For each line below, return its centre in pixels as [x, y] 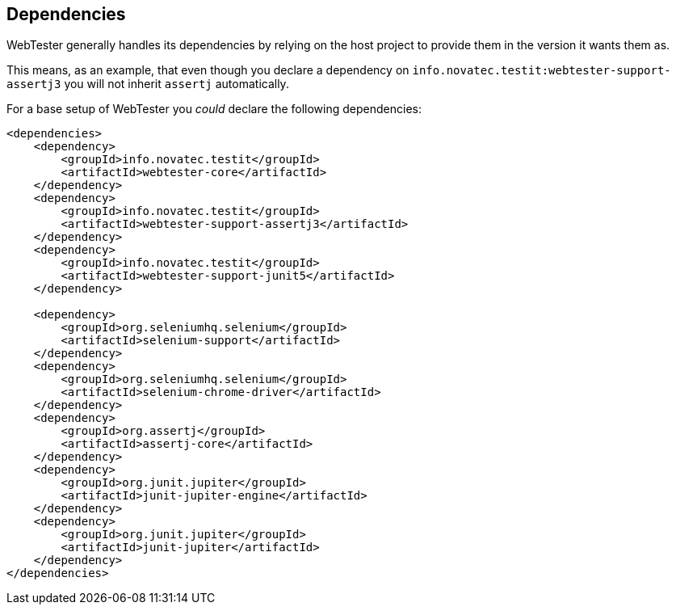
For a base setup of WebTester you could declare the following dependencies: [214, 109]
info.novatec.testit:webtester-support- [542, 71]
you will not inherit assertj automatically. [176, 84]
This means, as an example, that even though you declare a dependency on [208, 70]
